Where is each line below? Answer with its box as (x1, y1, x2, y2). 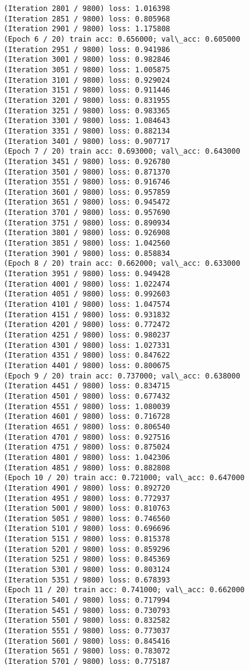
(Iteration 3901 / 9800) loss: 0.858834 (4, 249, 171, 258)
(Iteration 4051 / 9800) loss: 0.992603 (4, 290, 171, 299)
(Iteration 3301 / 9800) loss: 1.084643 (4, 116, 171, 126)
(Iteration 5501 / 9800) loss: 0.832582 (4, 616, 171, 625)
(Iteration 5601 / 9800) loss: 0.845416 (4, 636, 171, 646)
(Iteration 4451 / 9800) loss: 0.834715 (4, 382, 171, 391)
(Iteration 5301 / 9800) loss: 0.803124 (4, 565, 171, 574)
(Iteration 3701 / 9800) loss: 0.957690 (4, 208, 171, 217)
